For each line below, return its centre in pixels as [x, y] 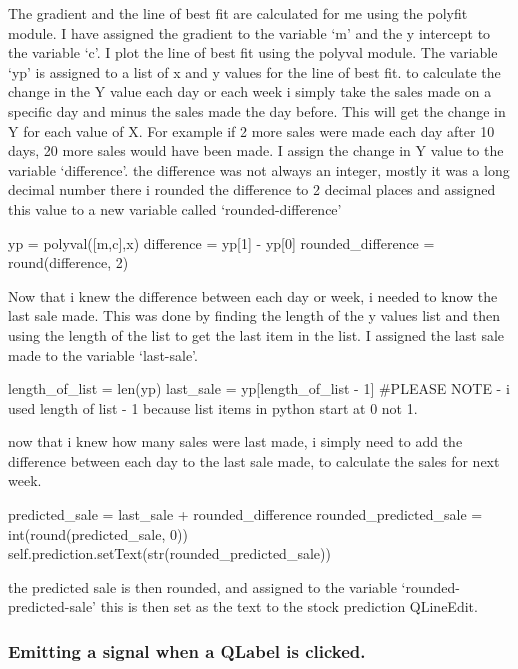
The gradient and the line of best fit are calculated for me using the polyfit [238, 13]
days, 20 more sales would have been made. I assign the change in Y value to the [256, 150]
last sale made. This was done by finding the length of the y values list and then [254, 315]
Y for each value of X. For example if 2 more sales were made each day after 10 [251, 130]
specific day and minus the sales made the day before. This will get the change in [257, 110]
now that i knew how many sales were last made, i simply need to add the [235, 441]
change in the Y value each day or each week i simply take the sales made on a [250, 91]
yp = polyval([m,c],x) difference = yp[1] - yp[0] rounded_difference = [221, 242]
